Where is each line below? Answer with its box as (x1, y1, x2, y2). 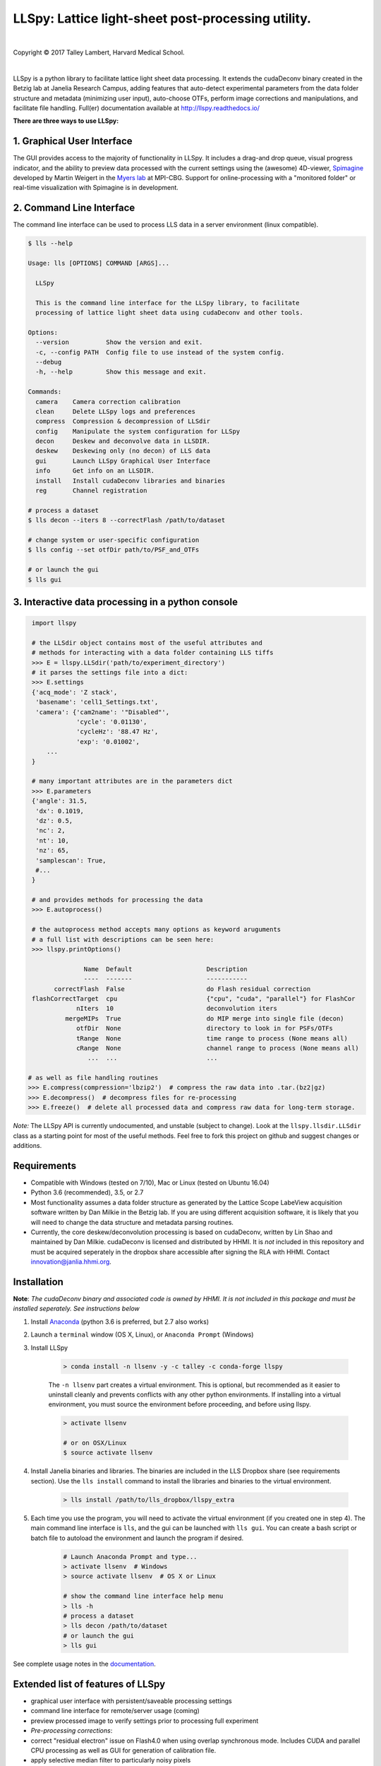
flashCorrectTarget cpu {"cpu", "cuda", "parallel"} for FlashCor (32, 995, 356, 1002)
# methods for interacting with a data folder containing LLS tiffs (32, 648, 274, 657)
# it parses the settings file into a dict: (32, 668, 188, 677)
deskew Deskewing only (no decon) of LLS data (35, 447, 211, 455)
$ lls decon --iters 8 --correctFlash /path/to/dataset (28, 516, 226, 524)
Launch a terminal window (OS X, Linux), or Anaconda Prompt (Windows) (30, 1330, 254, 1339)
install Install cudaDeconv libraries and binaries (35, 477, 226, 485)
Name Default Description (83, 965, 248, 973)
